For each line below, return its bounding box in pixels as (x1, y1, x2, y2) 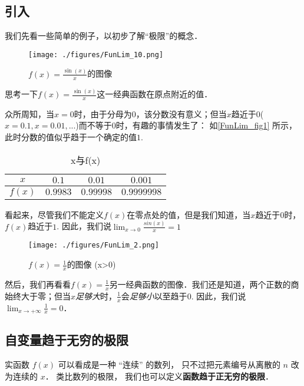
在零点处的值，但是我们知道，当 (127, 208, 251, 220)
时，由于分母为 (74, 107, 132, 120)
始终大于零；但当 (5, 289, 71, 302)
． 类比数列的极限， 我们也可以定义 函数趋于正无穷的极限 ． (45, 369, 274, 382)
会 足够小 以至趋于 (121, 289, 187, 302)
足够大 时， (75, 289, 117, 302)
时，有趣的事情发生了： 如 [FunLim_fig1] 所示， (115, 119, 298, 131)
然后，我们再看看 (5, 278, 71, 290)
